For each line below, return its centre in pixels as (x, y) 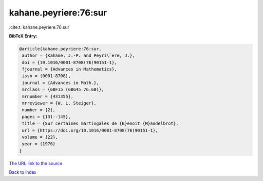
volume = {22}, (40, 137)
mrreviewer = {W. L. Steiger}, (59, 103)
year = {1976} (39, 144)
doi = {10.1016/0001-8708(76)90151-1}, (69, 62)
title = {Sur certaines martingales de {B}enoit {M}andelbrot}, (100, 123)
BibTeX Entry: (23, 36)
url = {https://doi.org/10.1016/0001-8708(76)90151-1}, (90, 130)
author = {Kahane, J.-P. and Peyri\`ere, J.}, (78, 56)
